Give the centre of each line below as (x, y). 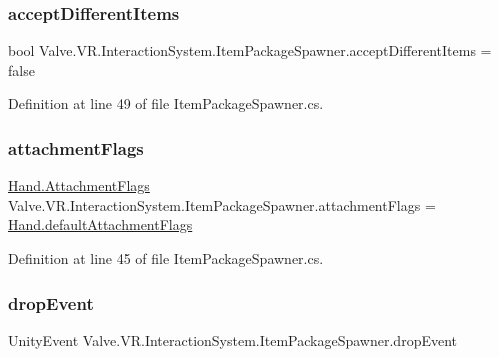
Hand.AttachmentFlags (79, 185)
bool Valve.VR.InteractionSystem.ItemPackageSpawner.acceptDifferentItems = (250, 50)
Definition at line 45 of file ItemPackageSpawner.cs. (166, 258)
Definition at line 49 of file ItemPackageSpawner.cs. (166, 103)
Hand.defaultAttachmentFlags (100, 224)
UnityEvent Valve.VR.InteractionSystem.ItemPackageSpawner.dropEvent (233, 339)
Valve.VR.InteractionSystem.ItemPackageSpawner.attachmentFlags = (222, 204)
